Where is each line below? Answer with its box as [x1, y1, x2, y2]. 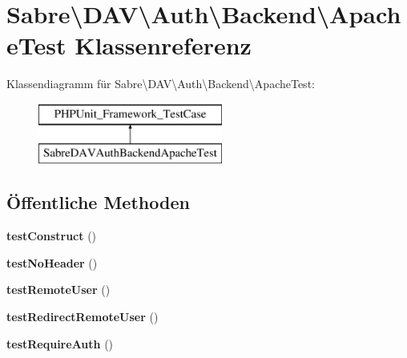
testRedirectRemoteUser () [6, 308, 159, 325]
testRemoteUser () [6, 281, 111, 298]
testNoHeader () [6, 254, 98, 271]
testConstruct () [6, 227, 97, 244]
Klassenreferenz [75, 29, 252, 62]
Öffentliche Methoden [6, 190, 190, 215]
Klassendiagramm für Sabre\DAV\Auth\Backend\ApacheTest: [6, 75, 315, 92]
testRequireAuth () [6, 335, 114, 352]
